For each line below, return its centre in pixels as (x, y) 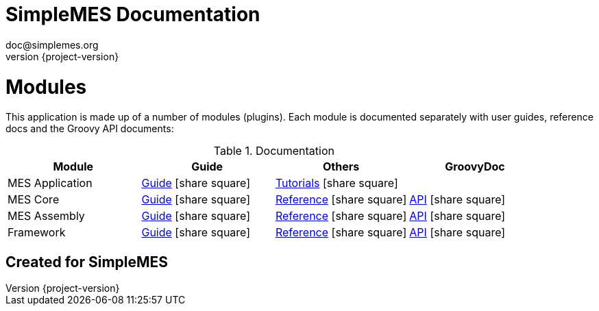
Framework (37, 233)
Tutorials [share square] (337, 183)
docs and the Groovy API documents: (90, 129)
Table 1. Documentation (274, 151)
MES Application (50, 183)
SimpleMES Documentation (133, 14)
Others (341, 167)
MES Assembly (46, 216)
